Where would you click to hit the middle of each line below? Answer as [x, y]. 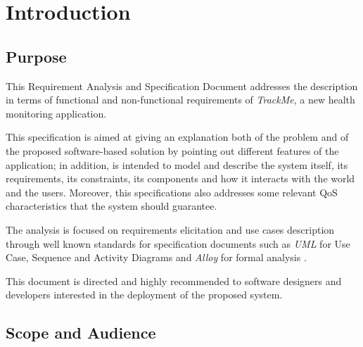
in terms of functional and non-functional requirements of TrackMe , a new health [180, 100]
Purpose [36, 56]
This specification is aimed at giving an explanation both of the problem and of [177, 137]
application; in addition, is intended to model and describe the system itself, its [177, 164]
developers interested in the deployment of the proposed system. [144, 295]
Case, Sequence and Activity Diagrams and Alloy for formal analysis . [156, 257]
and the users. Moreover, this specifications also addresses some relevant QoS [172, 192]
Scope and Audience [81, 333]
